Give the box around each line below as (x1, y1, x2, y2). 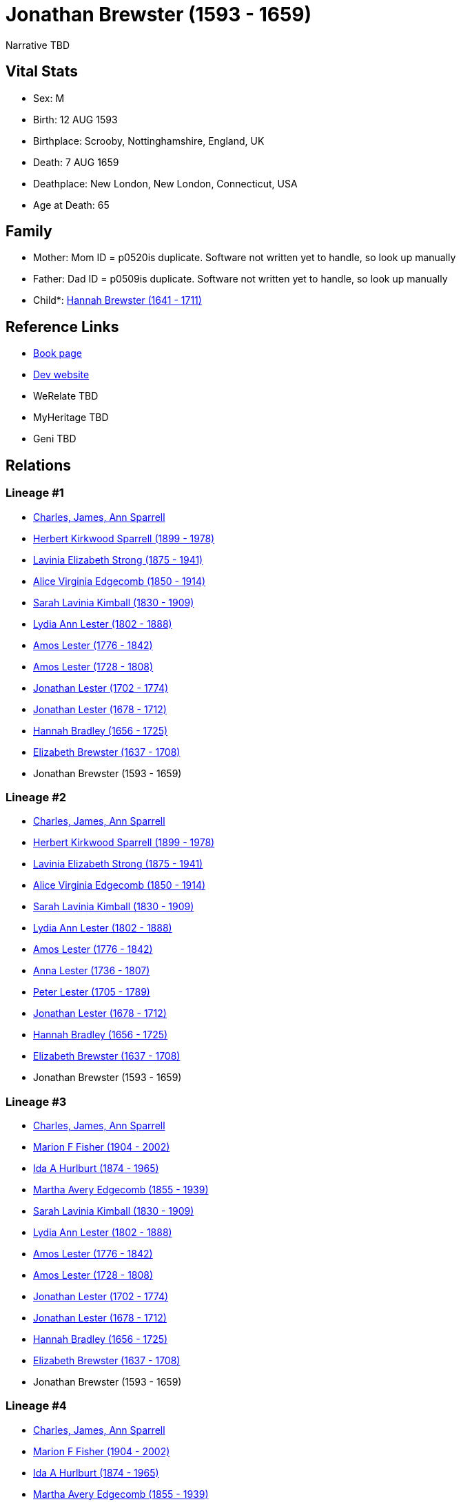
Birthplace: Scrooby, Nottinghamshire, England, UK (33, 134, 265, 147)
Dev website (33, 369, 90, 381)
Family (6, 223, 52, 240)
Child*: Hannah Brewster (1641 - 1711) (33, 294, 202, 307)
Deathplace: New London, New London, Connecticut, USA (33, 177, 298, 189)
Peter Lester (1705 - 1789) (33, 986, 150, 998)
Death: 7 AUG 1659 (33, 156, 119, 168)
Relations (6, 456, 72, 474)
